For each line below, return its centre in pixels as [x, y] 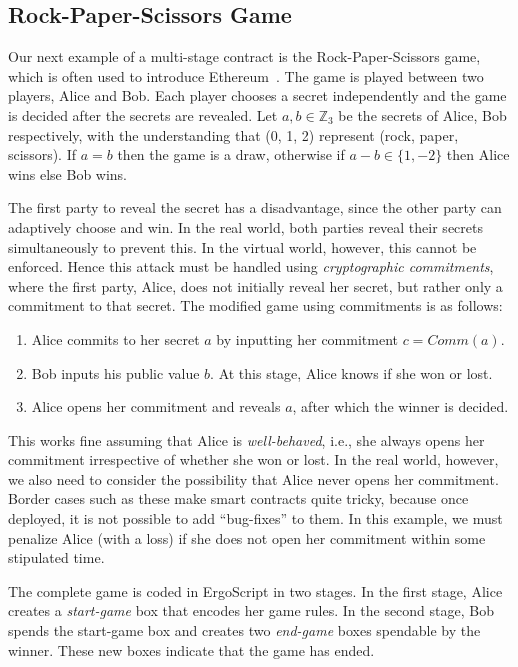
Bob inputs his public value [115, 372]
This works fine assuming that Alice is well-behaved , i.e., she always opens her [246, 439]
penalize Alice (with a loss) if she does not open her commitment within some [247, 537]
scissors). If [42, 154]
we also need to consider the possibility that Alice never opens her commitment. [253, 478]
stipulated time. [56, 557]
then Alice [478, 154]
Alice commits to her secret [115, 338]
